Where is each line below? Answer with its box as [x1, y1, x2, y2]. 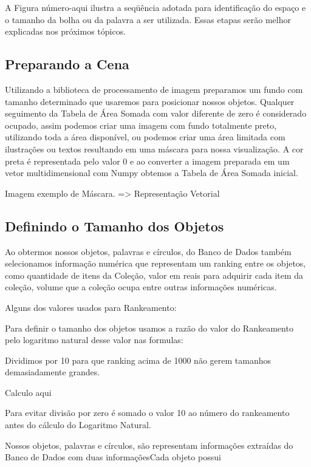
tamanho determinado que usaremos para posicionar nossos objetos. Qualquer [5, 95, 295, 107]
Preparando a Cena [5, 55, 129, 73]
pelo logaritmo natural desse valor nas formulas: [5, 333, 183, 346]
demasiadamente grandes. [5, 366, 100, 378]
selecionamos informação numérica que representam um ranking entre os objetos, [5, 257, 306, 270]
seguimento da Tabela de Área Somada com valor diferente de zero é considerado [5, 107, 307, 120]
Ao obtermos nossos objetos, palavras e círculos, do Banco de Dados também [5, 245, 292, 257]
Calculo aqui [5, 386, 52, 398]
